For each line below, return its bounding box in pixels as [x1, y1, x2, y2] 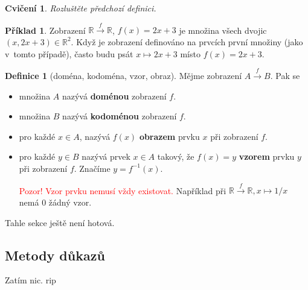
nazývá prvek [82, 150, 130, 163]
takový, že [157, 150, 194, 163]
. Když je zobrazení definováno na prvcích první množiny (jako [71, 35, 303, 48]
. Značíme [74, 162, 111, 174]
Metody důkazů [5, 245, 105, 264]
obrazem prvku [139, 130, 200, 142]
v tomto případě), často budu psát [5, 47, 133, 60]
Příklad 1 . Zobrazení [5, 24, 86, 36]
